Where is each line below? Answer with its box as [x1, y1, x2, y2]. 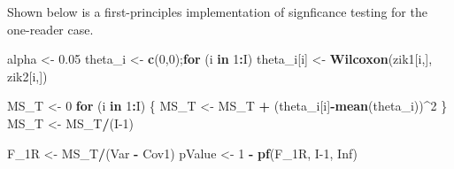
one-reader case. [7, 19, 94, 38]
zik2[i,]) [7, 66, 48, 85]
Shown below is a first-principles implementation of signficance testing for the [7, 3, 427, 20]
